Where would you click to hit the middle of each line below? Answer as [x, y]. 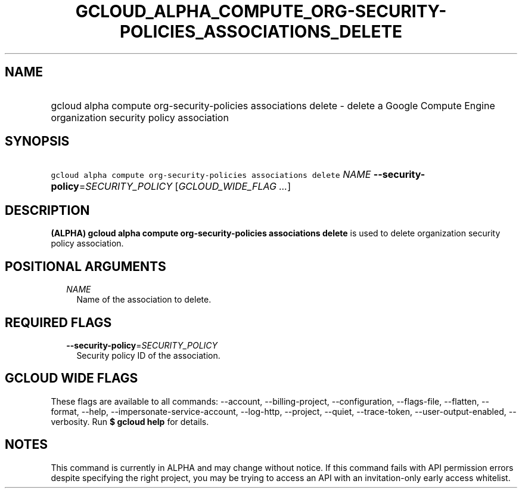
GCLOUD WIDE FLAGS [72, 378]
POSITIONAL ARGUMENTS [86, 266]
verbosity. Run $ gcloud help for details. [130, 421]
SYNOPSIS [37, 141]
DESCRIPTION [47, 210]
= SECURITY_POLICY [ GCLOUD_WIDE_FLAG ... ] [185, 187]
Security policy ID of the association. [148, 355]
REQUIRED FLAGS [58, 322]
